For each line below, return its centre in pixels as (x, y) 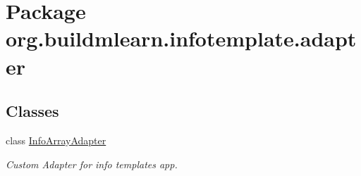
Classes (32, 111)
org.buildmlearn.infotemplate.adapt (181, 38)
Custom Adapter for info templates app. (92, 164)
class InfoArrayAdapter (56, 140)
